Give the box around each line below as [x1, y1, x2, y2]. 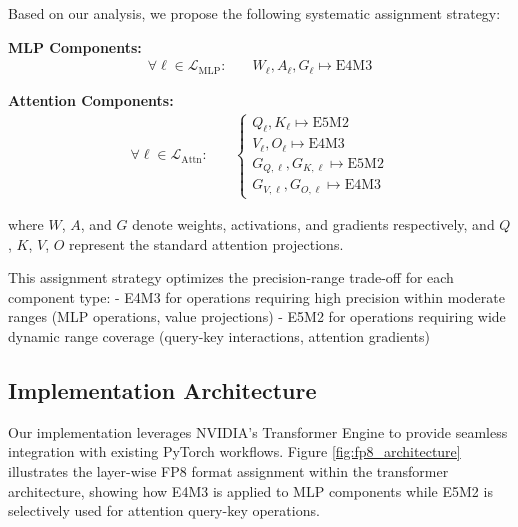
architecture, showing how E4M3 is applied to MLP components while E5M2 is [8, 480, 493, 501]
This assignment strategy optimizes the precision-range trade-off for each [8, 267, 454, 288]
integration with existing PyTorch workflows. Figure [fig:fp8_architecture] [8, 441, 461, 462]
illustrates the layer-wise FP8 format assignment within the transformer [8, 461, 449, 482]
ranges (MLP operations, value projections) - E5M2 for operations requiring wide [8, 306, 506, 327]
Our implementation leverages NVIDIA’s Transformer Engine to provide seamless [8, 421, 508, 442]
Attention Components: [8, 89, 174, 110]
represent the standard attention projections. [69, 233, 344, 254]
